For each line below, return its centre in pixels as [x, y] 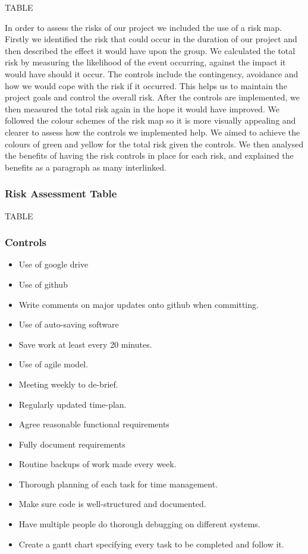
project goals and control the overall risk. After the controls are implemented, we [152, 97]
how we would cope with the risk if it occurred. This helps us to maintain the [146, 85]
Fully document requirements [72, 444]
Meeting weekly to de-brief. [68, 384]
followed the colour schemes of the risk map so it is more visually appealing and [150, 120]
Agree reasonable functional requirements [94, 424]
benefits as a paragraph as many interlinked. [86, 167]
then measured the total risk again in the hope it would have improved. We [142, 108]
